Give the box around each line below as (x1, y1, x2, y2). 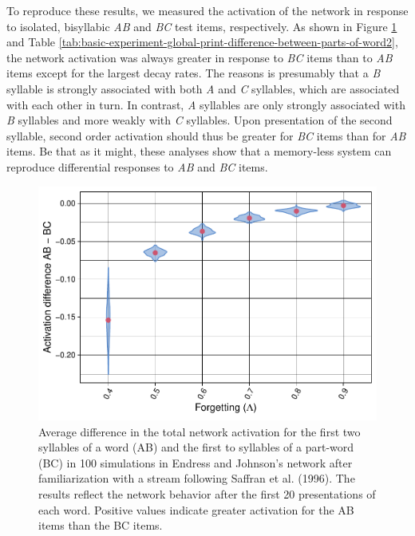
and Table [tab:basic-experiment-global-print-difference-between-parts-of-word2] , (6, 33, 398, 50)
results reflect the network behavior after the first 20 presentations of (38, 486, 376, 503)
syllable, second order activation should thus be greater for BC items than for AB (6, 127, 406, 144)
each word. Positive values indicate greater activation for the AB (38, 501, 354, 518)
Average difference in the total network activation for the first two (38, 423, 361, 439)
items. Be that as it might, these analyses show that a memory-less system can (6, 143, 392, 160)
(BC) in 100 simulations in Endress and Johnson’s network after (38, 454, 353, 471)
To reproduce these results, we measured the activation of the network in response (6, 2, 409, 18)
